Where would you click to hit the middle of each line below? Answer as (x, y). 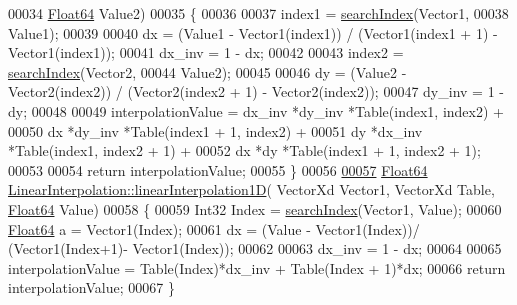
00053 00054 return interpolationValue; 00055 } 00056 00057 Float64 (218, 169)
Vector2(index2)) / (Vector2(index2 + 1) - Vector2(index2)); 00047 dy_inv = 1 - (256, 91)
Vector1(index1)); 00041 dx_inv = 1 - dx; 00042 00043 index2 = (206, 52)
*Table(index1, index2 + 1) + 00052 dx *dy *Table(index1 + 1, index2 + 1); (244, 150)
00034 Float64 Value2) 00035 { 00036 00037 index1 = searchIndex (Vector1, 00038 (258, 13)
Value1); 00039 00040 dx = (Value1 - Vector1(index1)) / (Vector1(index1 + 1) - (253, 32)
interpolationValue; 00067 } (91, 287)
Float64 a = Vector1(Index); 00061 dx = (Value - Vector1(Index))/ (214, 228)
